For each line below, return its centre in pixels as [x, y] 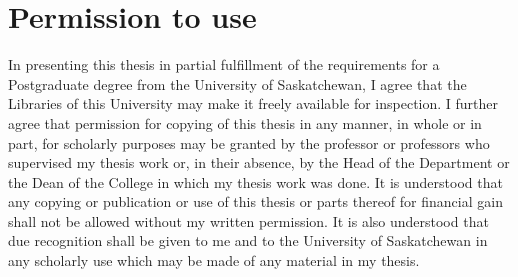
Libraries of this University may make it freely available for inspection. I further [253, 103]
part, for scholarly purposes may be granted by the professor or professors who [249, 142]
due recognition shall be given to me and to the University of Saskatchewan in [248, 240]
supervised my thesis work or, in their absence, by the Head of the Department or [259, 162]
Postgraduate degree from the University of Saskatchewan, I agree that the [237, 83]
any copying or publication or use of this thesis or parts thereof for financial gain [255, 201]
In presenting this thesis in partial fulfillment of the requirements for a [224, 64]
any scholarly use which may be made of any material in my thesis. [214, 260]
